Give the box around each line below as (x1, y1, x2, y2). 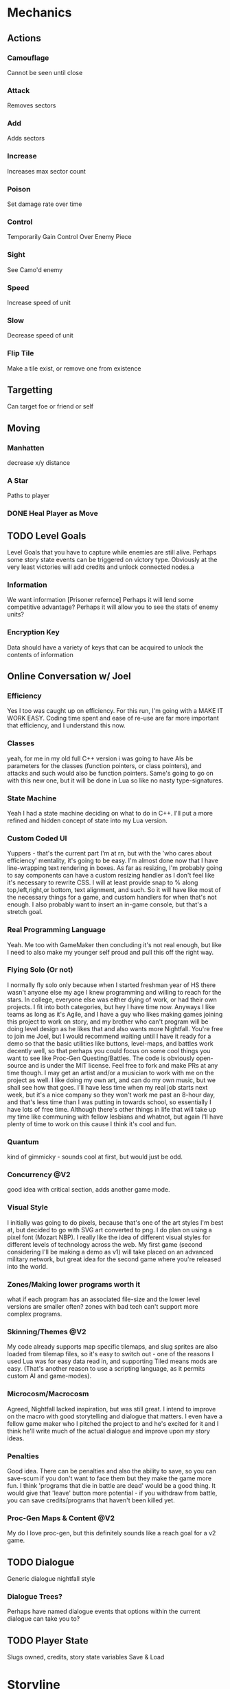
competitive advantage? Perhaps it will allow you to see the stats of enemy (7, 603, 218, 611)
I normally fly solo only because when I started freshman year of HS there (7, 980, 216, 989)
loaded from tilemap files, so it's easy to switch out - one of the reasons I (7, 1350, 214, 1358)
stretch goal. (7, 908, 43, 916)
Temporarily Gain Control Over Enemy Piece (7, 233, 132, 241)
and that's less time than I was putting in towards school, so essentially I (7, 1097, 211, 1106)
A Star (7, 475, 29, 485)
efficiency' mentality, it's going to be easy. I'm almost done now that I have (7, 856, 218, 865)
